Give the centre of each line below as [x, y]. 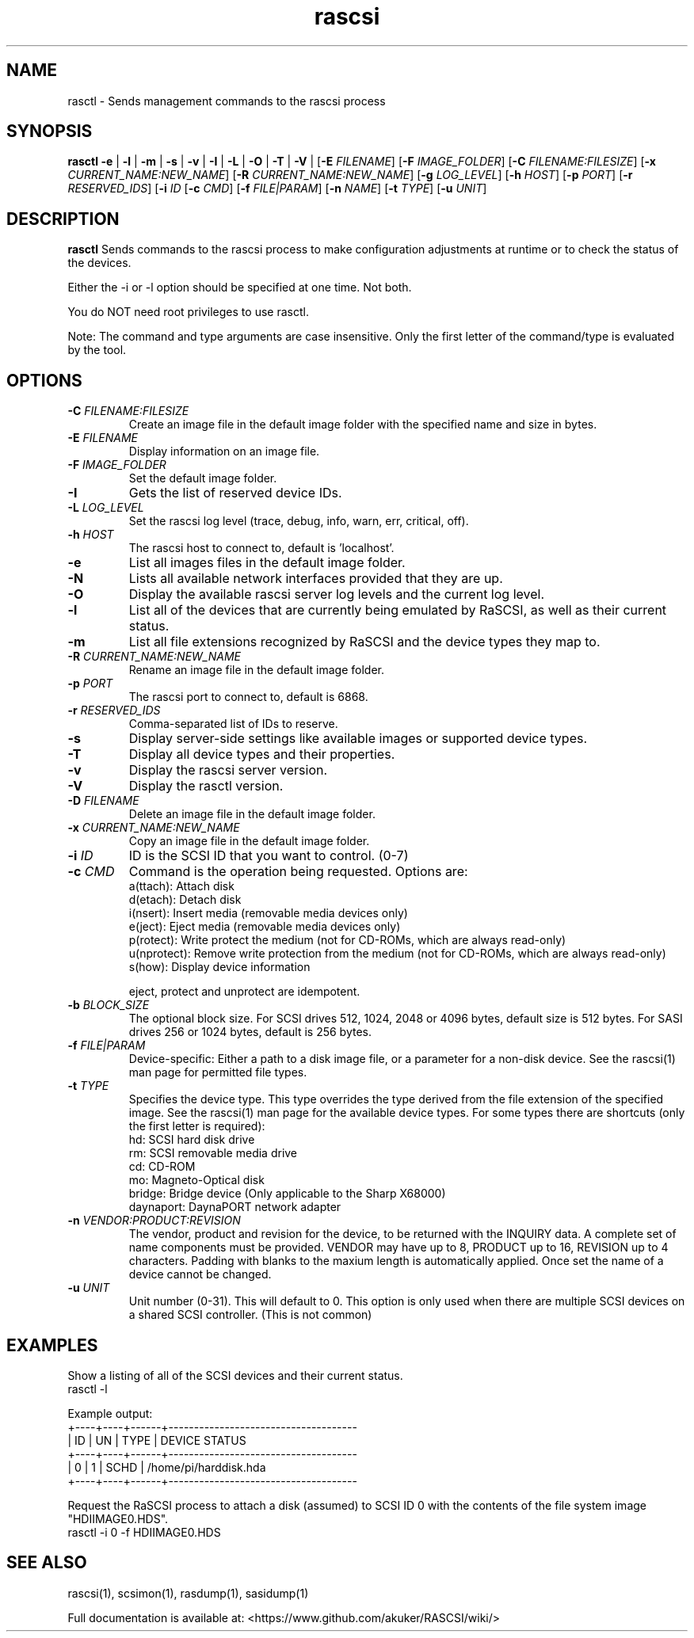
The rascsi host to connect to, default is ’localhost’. [261, 548]
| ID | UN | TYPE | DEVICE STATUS [157, 1440]
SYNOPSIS [50, 131]
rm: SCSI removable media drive [213, 1153]
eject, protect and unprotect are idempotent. [244, 992]
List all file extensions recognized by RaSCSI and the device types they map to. [364, 642]
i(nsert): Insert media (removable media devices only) [268, 913]
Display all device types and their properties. [262, 754]
